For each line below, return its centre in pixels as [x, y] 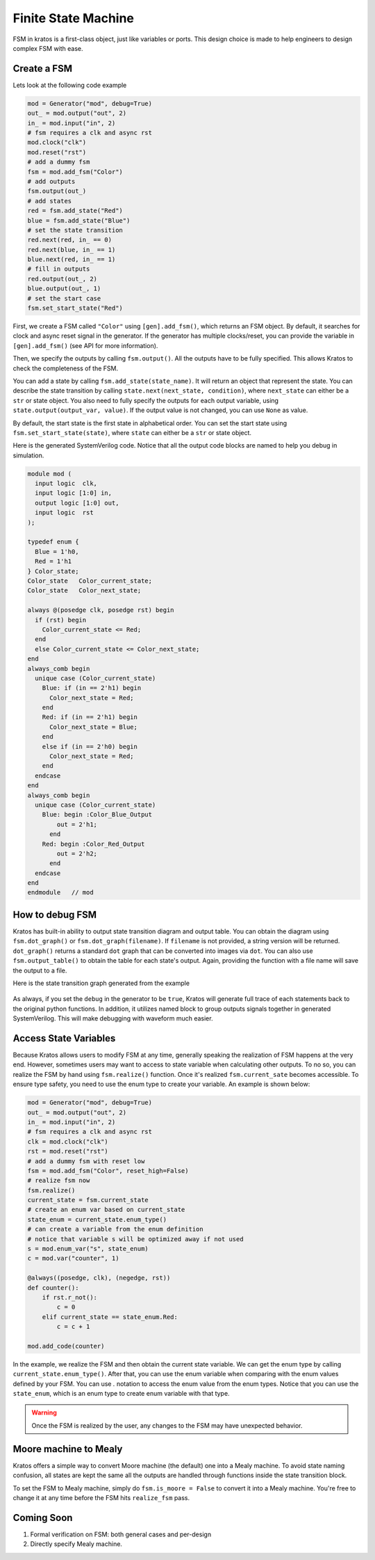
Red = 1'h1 [53, 561]
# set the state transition [75, 230]
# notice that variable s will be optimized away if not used [135, 1239]
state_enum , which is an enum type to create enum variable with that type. [121, 1394]
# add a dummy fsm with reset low [86, 1161]
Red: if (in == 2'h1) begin [90, 717]
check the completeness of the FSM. [65, 368]
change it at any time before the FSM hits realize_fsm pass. [101, 1497]
